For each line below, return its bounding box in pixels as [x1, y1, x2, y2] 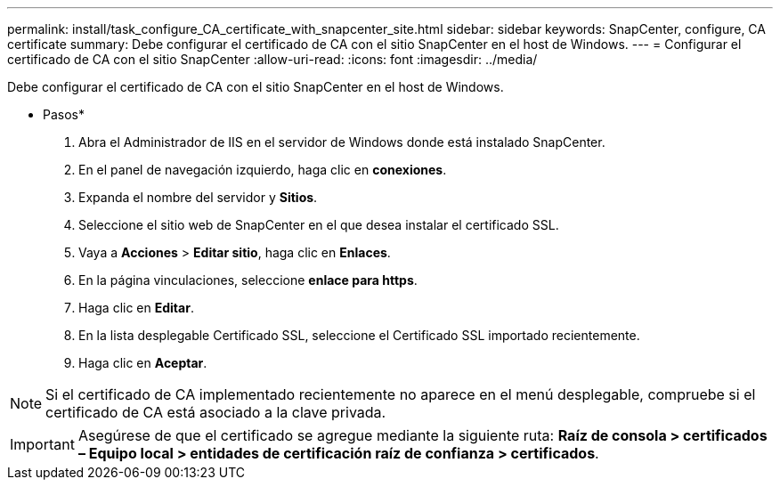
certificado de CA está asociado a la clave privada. [45, 403, 386, 421]
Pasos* [43, 107, 85, 122]
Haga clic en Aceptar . [78, 355, 207, 370]
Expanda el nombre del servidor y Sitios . [78, 190, 318, 205]
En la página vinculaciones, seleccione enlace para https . [78, 272, 418, 288]
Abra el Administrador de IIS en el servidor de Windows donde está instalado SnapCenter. [78, 134, 605, 150]
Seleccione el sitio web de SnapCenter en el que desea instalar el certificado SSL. [78, 217, 559, 232]
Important [10, 435, 75, 453]
